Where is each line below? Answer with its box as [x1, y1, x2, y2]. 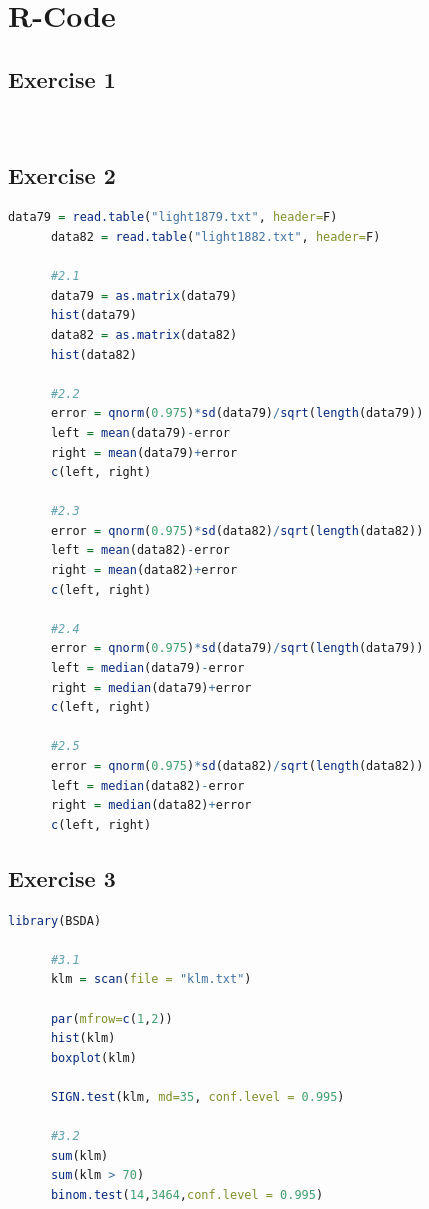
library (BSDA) [8, 913, 102, 928]
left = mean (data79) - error [50, 425, 230, 440]
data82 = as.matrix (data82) [50, 327, 238, 342]
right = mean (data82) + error [50, 563, 238, 578]
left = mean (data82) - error [50, 543, 230, 558]
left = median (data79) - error [50, 661, 245, 676]
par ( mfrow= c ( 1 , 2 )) [50, 1011, 173, 1026]
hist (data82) [50, 347, 137, 362]
